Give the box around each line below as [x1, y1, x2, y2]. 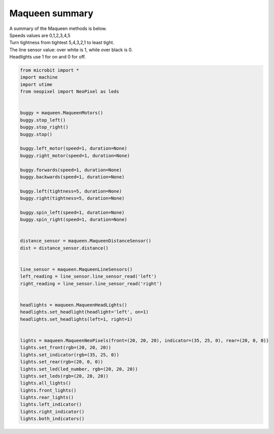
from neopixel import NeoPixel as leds [20, 89, 119, 95]
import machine [20, 74, 58, 80]
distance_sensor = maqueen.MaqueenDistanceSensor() [20, 238, 152, 244]
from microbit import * [20, 68, 80, 73]
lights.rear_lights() [20, 394, 74, 400]
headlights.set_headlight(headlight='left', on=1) [20, 309, 149, 315]
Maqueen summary [9, 8, 94, 19]
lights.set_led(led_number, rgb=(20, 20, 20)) [20, 366, 138, 372]
